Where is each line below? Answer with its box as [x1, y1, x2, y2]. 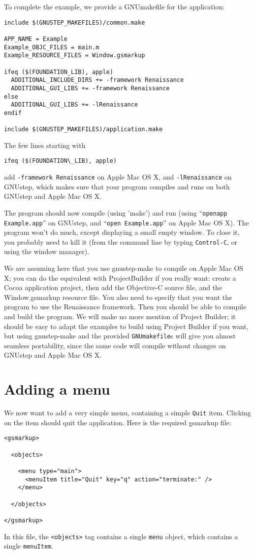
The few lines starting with [4, 140, 86, 150]
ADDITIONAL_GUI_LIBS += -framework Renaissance [11, 84, 170, 92]
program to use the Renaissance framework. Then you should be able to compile [4, 301, 247, 312]
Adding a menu [4, 379, 110, 399]
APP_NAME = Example [4, 35, 67, 42]
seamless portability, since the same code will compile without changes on [4, 340, 226, 350]
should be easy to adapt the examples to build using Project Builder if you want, [4, 321, 249, 331]
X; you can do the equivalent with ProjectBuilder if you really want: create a [4, 272, 236, 283]
